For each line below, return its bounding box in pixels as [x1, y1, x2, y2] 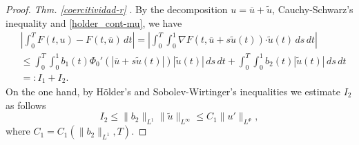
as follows [6, 97, 46, 112]
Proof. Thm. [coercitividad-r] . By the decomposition [6, 2, 228, 16]
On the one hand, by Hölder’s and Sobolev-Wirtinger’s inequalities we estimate [6, 84, 340, 99]
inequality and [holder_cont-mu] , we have [6, 15, 182, 30]
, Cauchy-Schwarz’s [272, 2, 353, 16]
